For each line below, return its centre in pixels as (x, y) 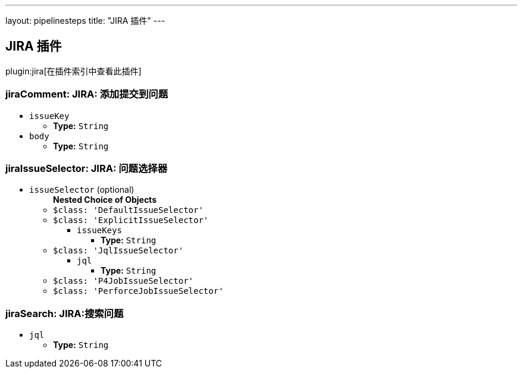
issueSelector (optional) (82, 190)
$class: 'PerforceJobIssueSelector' (138, 291)
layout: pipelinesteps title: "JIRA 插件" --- (85, 21)
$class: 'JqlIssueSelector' (118, 251)
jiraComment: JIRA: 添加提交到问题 (87, 94)
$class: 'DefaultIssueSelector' (128, 210)
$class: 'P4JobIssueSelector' (124, 281)
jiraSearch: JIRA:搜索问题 (65, 313)
